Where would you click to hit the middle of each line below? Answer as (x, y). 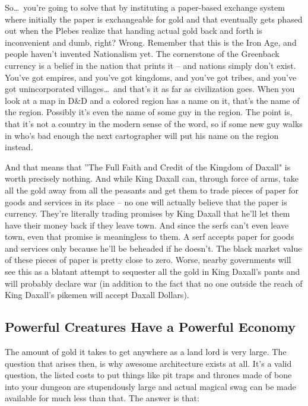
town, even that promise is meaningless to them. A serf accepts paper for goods (150, 237)
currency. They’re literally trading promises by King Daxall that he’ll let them (147, 213)
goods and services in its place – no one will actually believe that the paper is (146, 202)
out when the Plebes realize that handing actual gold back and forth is (134, 31)
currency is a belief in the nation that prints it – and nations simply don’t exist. (150, 65)
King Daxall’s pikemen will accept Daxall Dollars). (97, 295)
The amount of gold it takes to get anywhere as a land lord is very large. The (146, 352)
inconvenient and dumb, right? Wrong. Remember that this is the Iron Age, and (151, 42)
